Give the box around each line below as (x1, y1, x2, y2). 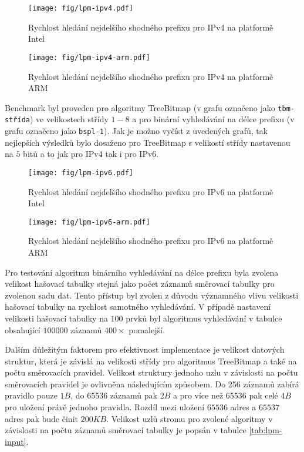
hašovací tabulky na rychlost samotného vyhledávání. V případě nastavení (5, 300, 271, 313)
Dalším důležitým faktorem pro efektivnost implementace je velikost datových (5, 343, 285, 356)
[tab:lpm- (249, 424, 282, 436)
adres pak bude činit (5, 412, 78, 424)
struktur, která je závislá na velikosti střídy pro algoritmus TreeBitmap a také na (5, 354, 297, 367)
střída (5, 116, 30, 125)
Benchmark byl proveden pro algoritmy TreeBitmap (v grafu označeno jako (5, 101, 275, 113)
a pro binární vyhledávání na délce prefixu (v (132, 113, 295, 125)
